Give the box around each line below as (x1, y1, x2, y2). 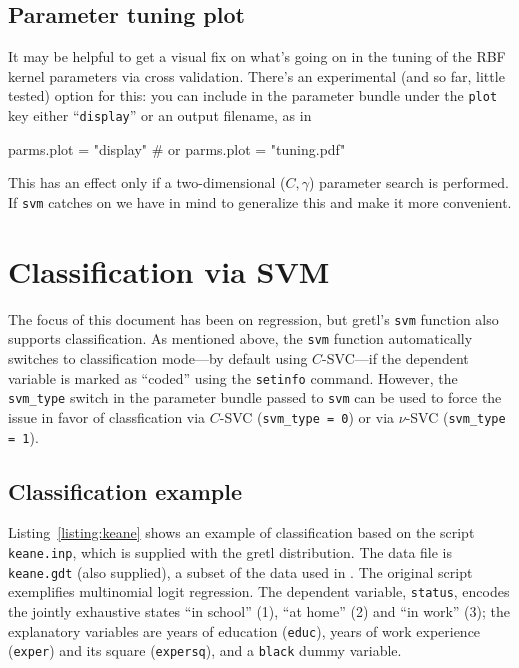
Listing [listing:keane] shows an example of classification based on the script (8, 522, 475, 543)
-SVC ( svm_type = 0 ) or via (219, 406, 395, 427)
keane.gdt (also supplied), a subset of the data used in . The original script (8, 561, 473, 582)
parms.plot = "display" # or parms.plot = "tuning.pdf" (8, 138, 346, 159)
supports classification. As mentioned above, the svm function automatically (8, 328, 473, 349)
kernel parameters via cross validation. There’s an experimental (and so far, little (8, 65, 505, 86)
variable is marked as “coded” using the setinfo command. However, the (8, 367, 458, 388)
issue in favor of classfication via (8, 406, 206, 427)
